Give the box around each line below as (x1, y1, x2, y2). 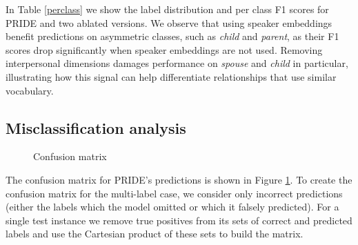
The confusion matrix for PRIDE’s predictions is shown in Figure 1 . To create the (6, 172, 352, 186)
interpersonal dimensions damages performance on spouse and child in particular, (6, 56, 348, 70)
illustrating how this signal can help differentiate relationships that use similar (6, 69, 337, 84)
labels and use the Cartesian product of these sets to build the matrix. (6, 226, 304, 241)
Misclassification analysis (6, 117, 186, 138)
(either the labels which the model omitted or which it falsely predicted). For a (6, 199, 339, 214)
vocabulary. (6, 83, 54, 97)
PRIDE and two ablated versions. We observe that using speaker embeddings (6, 15, 332, 30)
